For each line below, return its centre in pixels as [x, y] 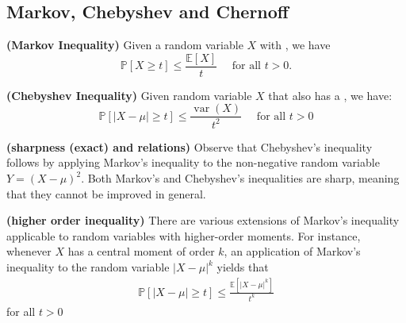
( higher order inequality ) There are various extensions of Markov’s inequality [203, 220]
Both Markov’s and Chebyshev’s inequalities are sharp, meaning [243, 178]
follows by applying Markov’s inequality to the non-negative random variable [193, 162]
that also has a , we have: [330, 95]
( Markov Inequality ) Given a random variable [125, 45]
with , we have [295, 45]
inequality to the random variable [88, 267]
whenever [29, 251]
